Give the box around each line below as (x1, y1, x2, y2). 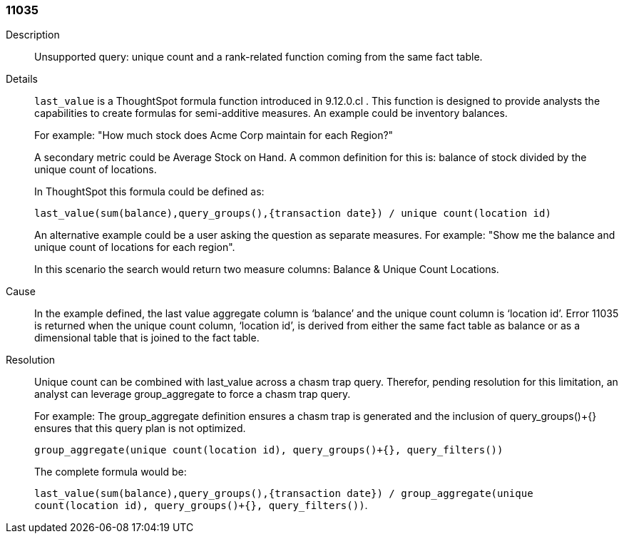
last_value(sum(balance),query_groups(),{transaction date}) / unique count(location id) (34, 207, 551, 220)
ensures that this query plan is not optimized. (34, 422, 246, 435)
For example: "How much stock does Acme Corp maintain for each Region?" (34, 129, 394, 142)
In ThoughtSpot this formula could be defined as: (34, 185, 265, 198)
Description (6, 29, 60, 41)
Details (6, 73, 38, 86)
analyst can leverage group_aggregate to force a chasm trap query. (34, 388, 351, 401)
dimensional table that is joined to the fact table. (34, 332, 260, 344)
